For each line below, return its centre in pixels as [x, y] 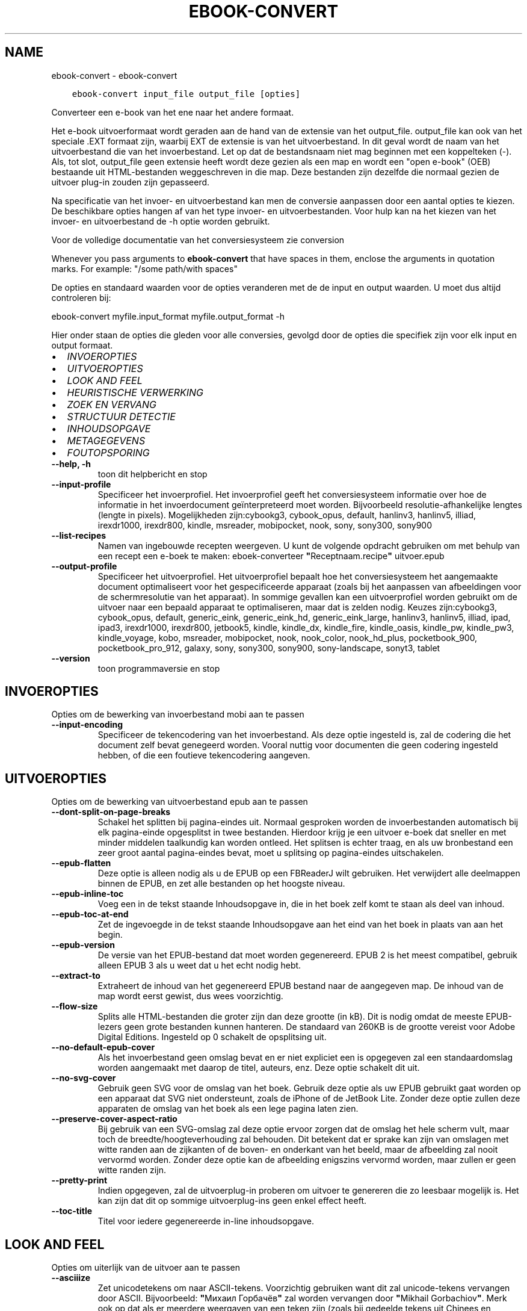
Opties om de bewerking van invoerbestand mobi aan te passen [178, 714]
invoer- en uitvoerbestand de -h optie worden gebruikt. [161, 221]
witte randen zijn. [132, 1170]
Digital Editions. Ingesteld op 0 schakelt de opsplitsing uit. [212, 1037]
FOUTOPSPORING [108, 452]
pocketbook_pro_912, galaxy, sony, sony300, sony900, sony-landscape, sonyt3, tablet [269, 648]
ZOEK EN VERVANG [112, 404]
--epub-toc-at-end [90, 914]
